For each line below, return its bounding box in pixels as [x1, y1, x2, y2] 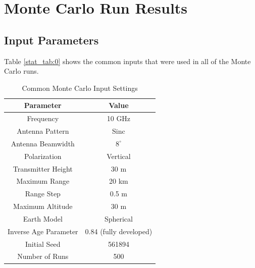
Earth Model [23, 213, 63, 224]
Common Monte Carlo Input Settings [22, 82, 138, 93]
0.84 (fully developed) [85, 226, 152, 236]
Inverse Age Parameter [8, 226, 78, 236]
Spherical [104, 213, 133, 224]
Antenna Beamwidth [11, 138, 75, 148]
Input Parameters [4, 32, 99, 47]
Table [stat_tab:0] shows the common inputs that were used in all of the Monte [4, 56, 251, 66]
